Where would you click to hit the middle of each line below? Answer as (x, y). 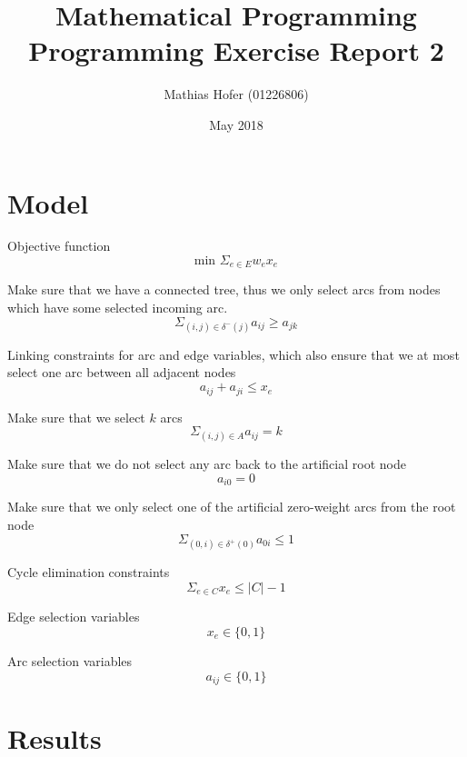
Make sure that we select (76, 417)
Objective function (59, 246)
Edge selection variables (74, 617)
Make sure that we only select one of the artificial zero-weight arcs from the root (232, 507)
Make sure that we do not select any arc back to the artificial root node (207, 464)
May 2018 (236, 124)
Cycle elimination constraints (89, 572)
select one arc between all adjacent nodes (122, 372)
